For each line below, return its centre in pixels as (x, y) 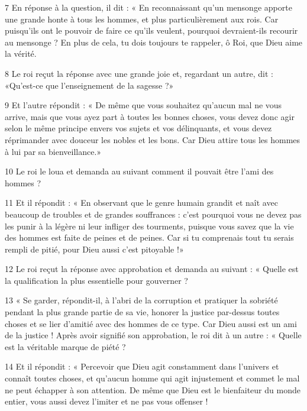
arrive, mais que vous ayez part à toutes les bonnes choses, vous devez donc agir (150, 116)
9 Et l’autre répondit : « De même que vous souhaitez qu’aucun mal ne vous (143, 105)
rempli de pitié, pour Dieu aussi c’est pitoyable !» (94, 249)
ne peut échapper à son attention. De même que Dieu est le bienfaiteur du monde (153, 389)
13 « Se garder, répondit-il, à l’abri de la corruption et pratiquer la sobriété (141, 300)
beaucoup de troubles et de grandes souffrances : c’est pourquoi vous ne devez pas (153, 214)
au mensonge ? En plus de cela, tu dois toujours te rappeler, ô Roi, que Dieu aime (154, 42)
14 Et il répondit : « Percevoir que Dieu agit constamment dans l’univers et (142, 366)
